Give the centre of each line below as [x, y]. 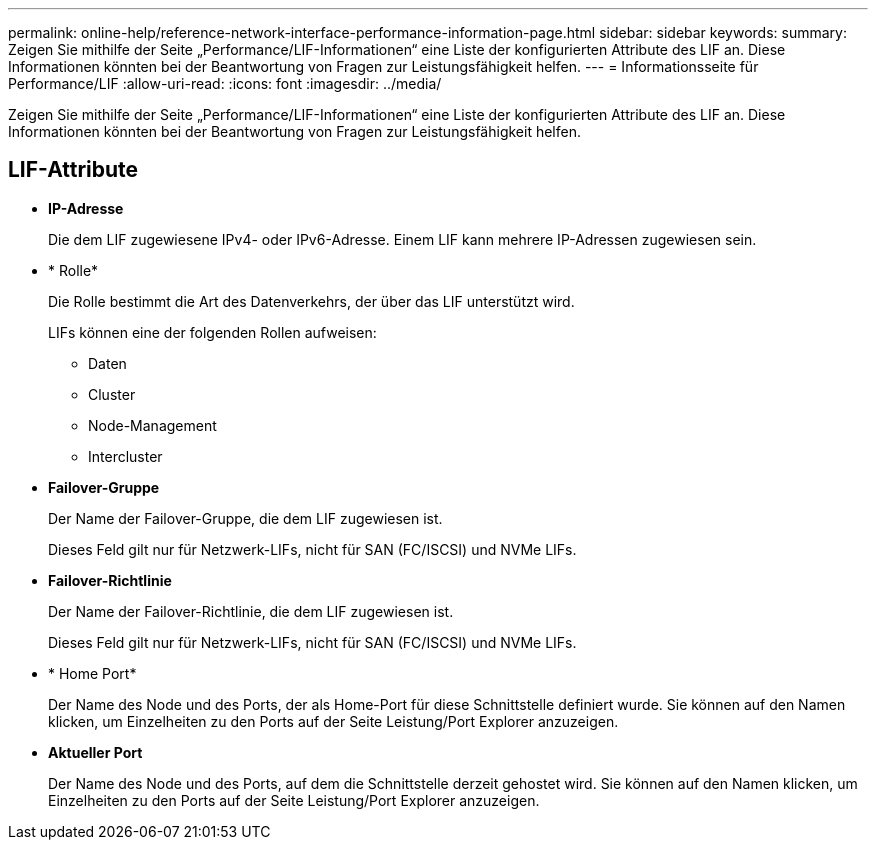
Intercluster [125, 456]
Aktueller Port [95, 752]
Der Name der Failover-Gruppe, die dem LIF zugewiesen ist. [245, 518]
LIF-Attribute [73, 170]
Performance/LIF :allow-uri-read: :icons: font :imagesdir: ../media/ [225, 83]
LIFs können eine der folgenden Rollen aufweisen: [212, 332]
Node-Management [152, 425]
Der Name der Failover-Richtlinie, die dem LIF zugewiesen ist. [251, 611]
